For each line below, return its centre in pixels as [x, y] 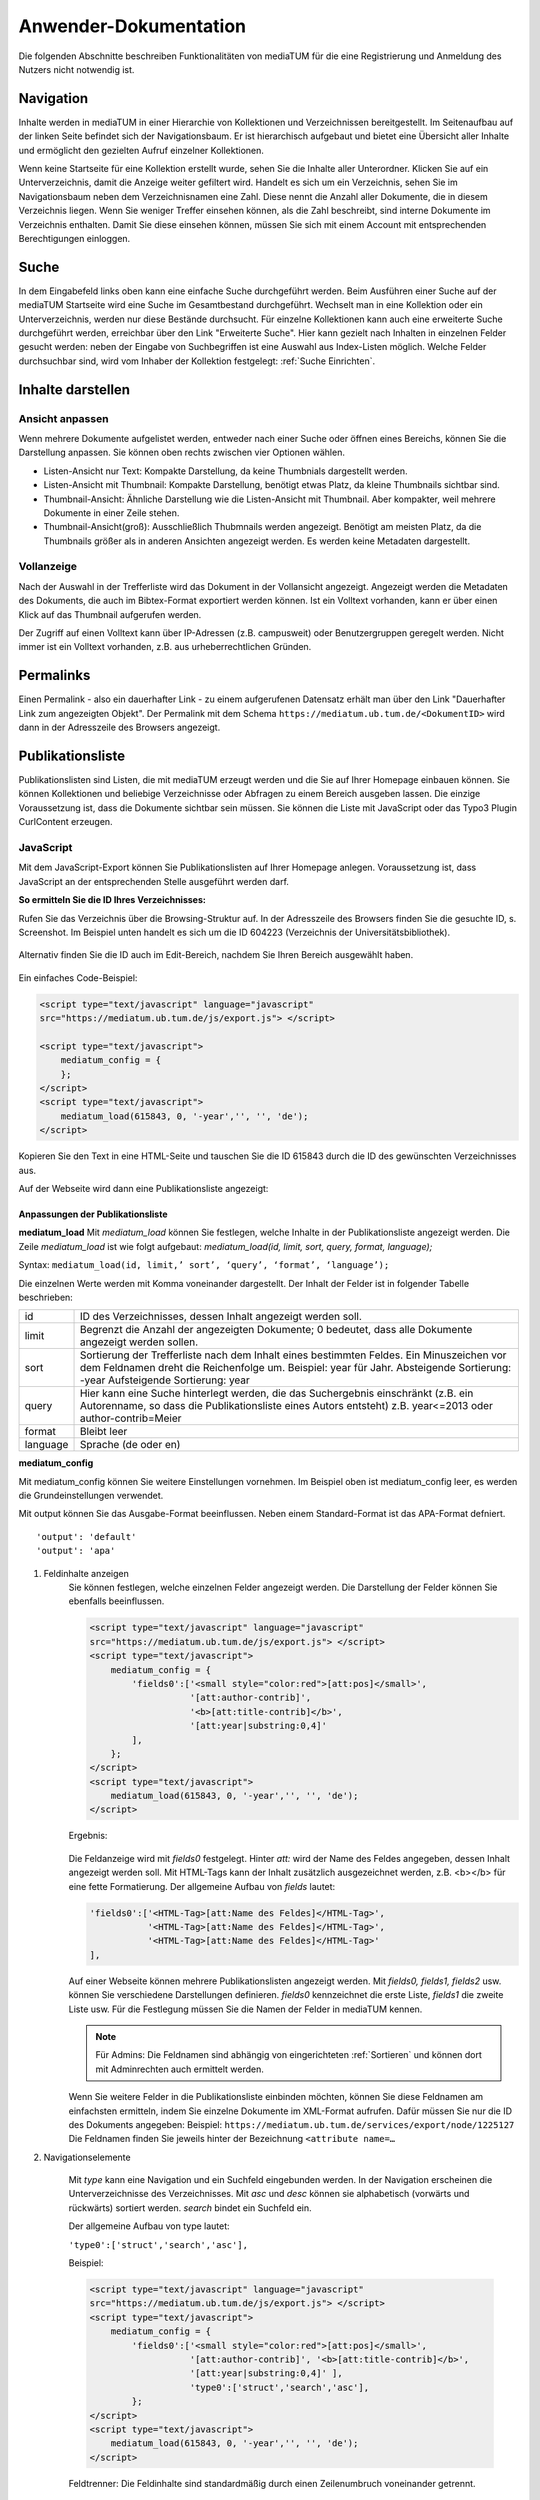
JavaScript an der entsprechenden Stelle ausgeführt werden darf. [154, 881]
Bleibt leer [103, 1432]
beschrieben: [46, 1297]
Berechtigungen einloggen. [74, 238]
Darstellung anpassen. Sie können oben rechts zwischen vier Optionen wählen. [181, 452]
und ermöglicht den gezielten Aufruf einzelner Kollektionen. [141, 150]
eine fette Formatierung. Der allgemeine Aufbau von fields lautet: [202, 1886]
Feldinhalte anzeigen [86, 1573]
